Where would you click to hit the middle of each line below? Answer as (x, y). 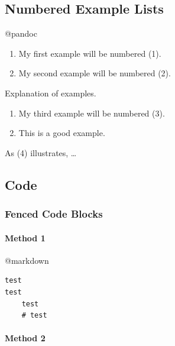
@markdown (27, 260)
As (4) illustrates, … (41, 152)
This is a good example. (62, 133)
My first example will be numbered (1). (90, 53)
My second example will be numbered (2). (95, 73)
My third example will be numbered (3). (92, 113)
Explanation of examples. (51, 93)
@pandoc (21, 33)
